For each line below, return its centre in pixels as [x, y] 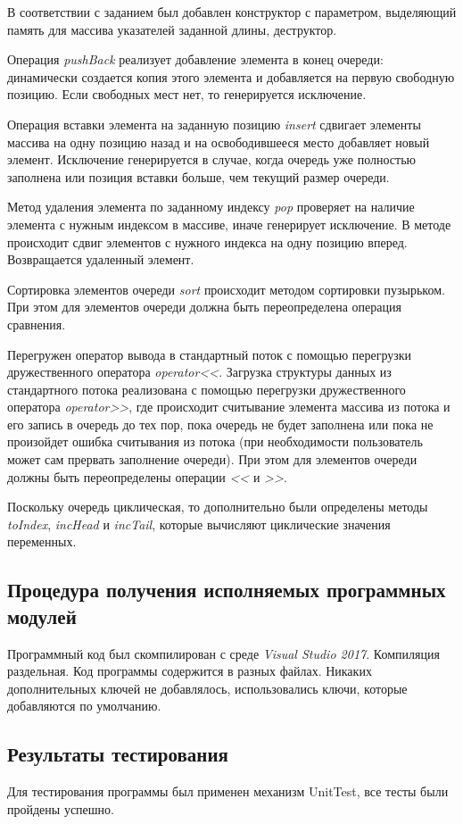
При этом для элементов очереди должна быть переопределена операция [204, 307]
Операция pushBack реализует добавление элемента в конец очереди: [195, 59]
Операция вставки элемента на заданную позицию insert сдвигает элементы [214, 124]
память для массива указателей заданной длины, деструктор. [172, 29]
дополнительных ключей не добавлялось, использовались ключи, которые [207, 688]
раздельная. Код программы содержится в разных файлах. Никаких [190, 671]
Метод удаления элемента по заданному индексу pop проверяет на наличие [211, 207]
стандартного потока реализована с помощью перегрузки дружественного [207, 389]
